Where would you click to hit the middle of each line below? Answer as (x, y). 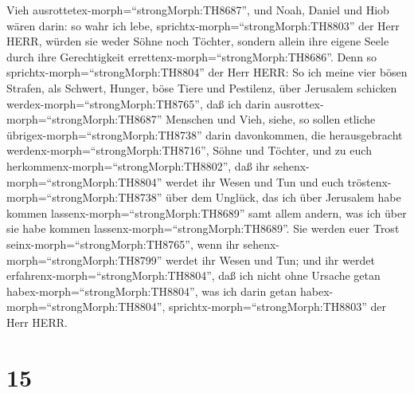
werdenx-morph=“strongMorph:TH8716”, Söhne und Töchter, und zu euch (189, 150)
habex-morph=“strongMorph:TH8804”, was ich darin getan (152, 291)
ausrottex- (299, 103)
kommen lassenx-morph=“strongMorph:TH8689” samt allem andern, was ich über (207, 212)
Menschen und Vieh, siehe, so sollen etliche (271, 119)
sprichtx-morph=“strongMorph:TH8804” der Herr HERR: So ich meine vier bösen (207, 72)
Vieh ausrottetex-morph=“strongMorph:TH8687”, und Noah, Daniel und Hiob (198, 10)
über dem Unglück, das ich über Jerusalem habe (283, 197)
